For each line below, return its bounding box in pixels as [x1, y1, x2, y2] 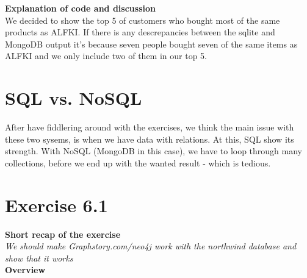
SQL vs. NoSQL [5, 85, 142, 110]
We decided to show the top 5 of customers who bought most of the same [5, 13, 280, 26]
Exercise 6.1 [5, 192, 108, 217]
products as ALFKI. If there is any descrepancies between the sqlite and [5, 26, 275, 38]
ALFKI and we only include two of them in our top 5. [5, 49, 207, 62]
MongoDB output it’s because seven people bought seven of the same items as [5, 37, 298, 50]
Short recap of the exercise [5, 227, 121, 240]
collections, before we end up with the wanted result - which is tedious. [5, 156, 271, 169]
